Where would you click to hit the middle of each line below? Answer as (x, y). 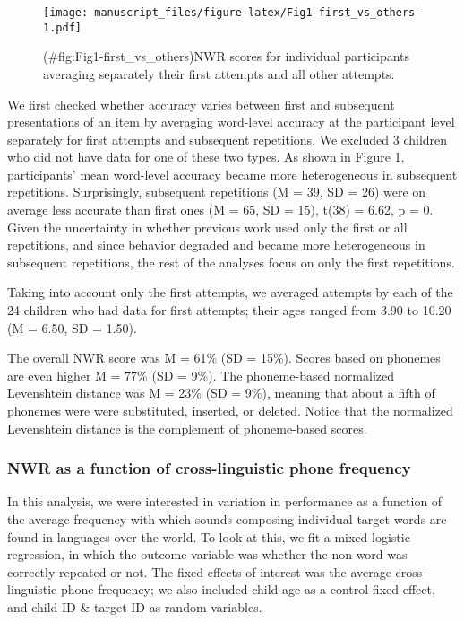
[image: (66, 13)
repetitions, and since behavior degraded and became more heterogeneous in (216, 245)
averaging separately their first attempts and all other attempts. (219, 73)
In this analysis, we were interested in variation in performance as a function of (225, 501)
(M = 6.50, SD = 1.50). (72, 327)
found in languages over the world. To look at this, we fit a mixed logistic (209, 536)
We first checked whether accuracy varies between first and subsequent (201, 104)
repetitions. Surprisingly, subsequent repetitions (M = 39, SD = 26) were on (217, 192)
